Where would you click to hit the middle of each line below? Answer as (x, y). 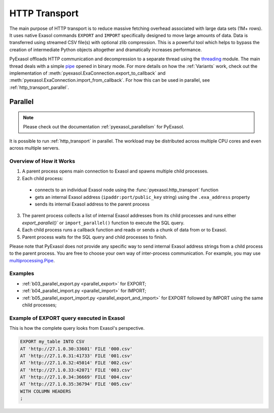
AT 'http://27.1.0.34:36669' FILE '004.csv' (76, 377)
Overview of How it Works (42, 161)
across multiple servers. (35, 148)
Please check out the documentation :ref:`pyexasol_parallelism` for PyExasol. (104, 127)
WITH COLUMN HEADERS (45, 391)
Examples (22, 273)
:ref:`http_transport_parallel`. (39, 87)
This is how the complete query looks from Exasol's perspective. (77, 328)
